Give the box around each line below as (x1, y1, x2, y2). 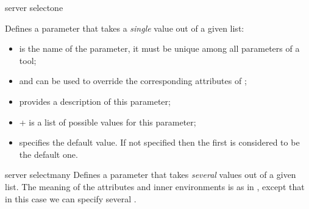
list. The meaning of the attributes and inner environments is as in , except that (5, 180, 305, 193)
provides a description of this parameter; (19, 94, 171, 107)
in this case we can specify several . (5, 192, 137, 205)
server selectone (5, 1, 63, 13)
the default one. (19, 147, 78, 160)
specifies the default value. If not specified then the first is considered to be (19, 136, 300, 149)
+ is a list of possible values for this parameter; (19, 115, 196, 128)
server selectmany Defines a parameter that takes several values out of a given (5, 168, 296, 181)
